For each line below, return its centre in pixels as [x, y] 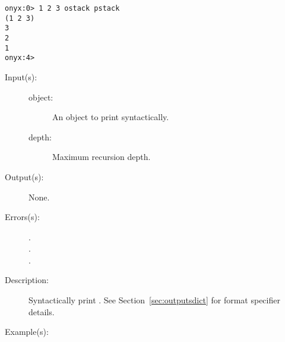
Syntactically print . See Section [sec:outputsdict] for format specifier [154, 300]
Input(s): [21, 76]
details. [42, 311]
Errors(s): [22, 217]
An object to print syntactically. [111, 117]
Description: [27, 280]
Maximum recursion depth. [102, 157]
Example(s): [27, 332]
